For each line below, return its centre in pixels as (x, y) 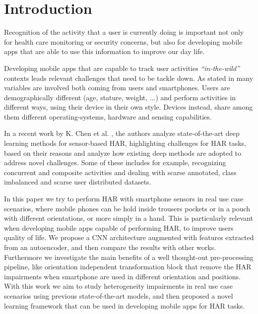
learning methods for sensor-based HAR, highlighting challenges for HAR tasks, (125, 143)
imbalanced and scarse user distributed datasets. (78, 182)
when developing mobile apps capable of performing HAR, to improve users (119, 227)
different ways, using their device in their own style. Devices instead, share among (129, 107)
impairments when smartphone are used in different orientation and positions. (122, 276)
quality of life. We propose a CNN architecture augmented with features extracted (129, 237)
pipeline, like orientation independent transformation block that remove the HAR (128, 267)
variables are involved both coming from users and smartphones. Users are (117, 88)
